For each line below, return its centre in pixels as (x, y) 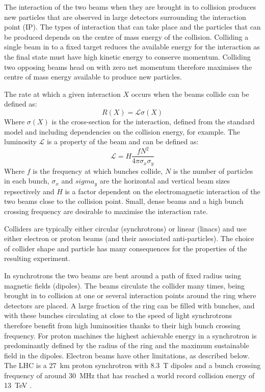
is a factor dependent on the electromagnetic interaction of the (163, 191)
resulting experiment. (37, 258)
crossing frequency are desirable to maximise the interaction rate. (106, 211)
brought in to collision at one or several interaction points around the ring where (130, 295)
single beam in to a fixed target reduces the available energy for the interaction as (132, 47)
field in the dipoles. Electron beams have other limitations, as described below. (127, 355)
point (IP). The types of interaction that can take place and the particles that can (132, 27)
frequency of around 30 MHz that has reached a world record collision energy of (129, 375)
